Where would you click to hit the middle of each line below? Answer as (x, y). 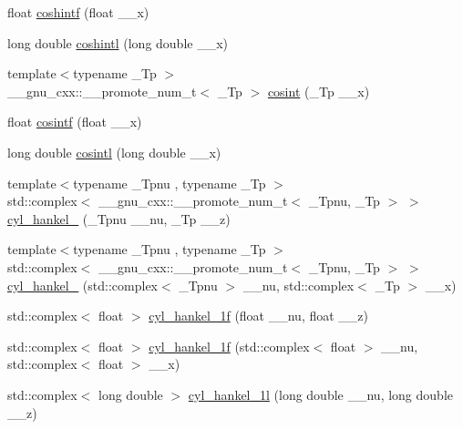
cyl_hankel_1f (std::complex (229, 346)
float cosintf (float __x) (75, 122)
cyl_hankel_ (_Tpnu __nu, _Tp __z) (119, 218)
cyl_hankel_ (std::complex (82, 285)
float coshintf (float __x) (78, 12)
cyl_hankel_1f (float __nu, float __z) (259, 316)
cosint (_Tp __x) (319, 91)
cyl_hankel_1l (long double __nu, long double (320, 394)
